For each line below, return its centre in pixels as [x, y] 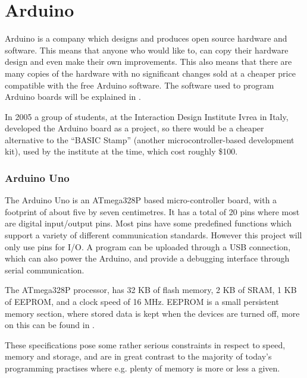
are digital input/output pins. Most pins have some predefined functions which [148, 223]
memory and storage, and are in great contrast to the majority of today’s [138, 356]
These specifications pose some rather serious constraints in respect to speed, [145, 344]
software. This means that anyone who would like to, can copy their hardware [147, 50]
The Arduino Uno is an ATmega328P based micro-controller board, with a [141, 200]
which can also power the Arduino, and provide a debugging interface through [147, 258]
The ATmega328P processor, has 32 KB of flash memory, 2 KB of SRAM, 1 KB [151, 290]
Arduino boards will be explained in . [73, 97]
